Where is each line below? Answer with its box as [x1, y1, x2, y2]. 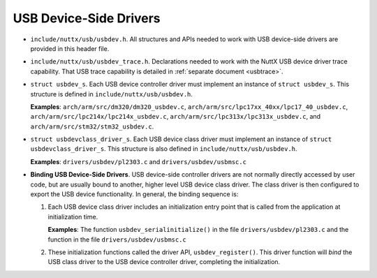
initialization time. [47, 212, 98, 221]
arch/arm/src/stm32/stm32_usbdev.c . [30, 122, 154, 131]
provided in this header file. [30, 44, 110, 52]
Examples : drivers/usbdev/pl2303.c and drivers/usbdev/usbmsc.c [30, 157, 247, 166]
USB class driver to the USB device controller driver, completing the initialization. [47, 258, 281, 266]
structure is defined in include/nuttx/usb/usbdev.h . [30, 89, 193, 98]
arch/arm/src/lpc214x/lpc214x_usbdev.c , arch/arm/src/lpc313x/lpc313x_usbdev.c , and [30, 112, 321, 121]
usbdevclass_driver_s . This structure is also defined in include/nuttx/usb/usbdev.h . [30, 145, 297, 153]
